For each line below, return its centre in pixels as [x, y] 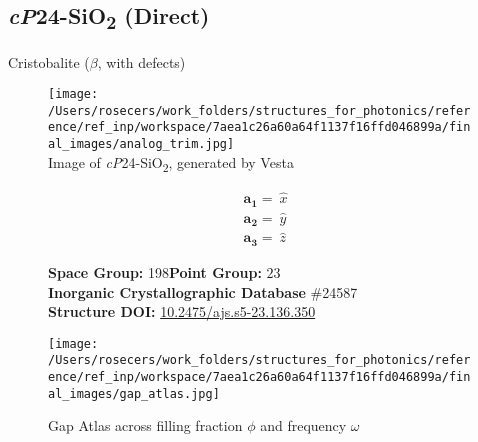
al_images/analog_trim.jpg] [141, 144]
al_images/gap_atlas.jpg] [134, 393]
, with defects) [141, 61]
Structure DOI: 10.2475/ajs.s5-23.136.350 [182, 311]
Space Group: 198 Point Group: [155, 271]
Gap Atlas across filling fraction [145, 425]
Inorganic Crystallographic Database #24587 [203, 291]
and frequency [303, 425]
